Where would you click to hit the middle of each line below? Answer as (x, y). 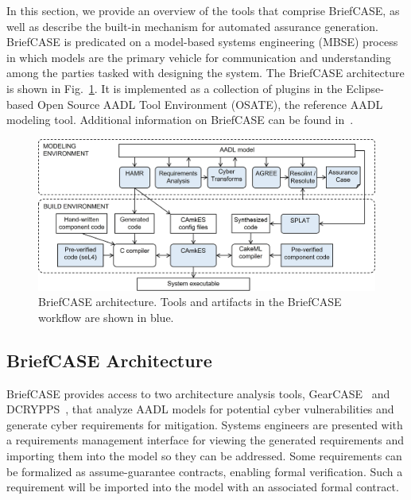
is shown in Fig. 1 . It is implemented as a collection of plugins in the (174, 88)
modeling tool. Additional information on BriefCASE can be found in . (180, 120)
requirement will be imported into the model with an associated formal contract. (203, 487)
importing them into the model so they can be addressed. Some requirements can (204, 455)
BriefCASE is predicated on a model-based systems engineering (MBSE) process (202, 42)
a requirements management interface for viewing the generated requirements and (205, 440)
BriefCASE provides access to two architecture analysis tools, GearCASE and (198, 393)
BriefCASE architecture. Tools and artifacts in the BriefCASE (190, 302)
